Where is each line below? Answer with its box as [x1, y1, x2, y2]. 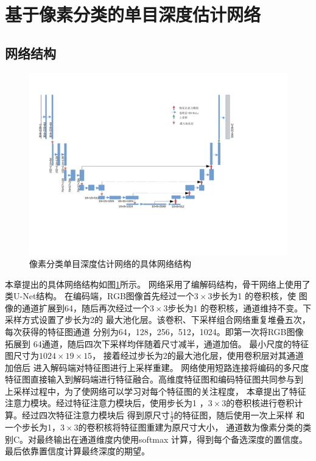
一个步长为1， [5, 420, 60, 433]
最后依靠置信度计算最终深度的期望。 [5, 445, 150, 457]
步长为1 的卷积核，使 [212, 289, 297, 302]
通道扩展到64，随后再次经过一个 [21, 301, 150, 314]
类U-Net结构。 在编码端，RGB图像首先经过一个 [5, 289, 194, 302]
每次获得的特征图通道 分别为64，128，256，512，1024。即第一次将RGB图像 [5, 325, 304, 338]
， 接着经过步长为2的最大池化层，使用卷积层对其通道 [92, 349, 304, 362]
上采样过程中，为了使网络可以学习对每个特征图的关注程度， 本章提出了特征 [5, 384, 306, 397]
